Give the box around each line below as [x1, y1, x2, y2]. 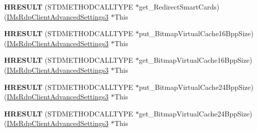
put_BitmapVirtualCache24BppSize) [139, 81, 253, 92]
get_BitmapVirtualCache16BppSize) [139, 55, 252, 65]
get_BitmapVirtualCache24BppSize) [139, 108, 252, 118]
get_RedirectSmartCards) [139, 2, 220, 12]
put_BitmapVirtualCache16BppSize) [139, 28, 253, 39]
